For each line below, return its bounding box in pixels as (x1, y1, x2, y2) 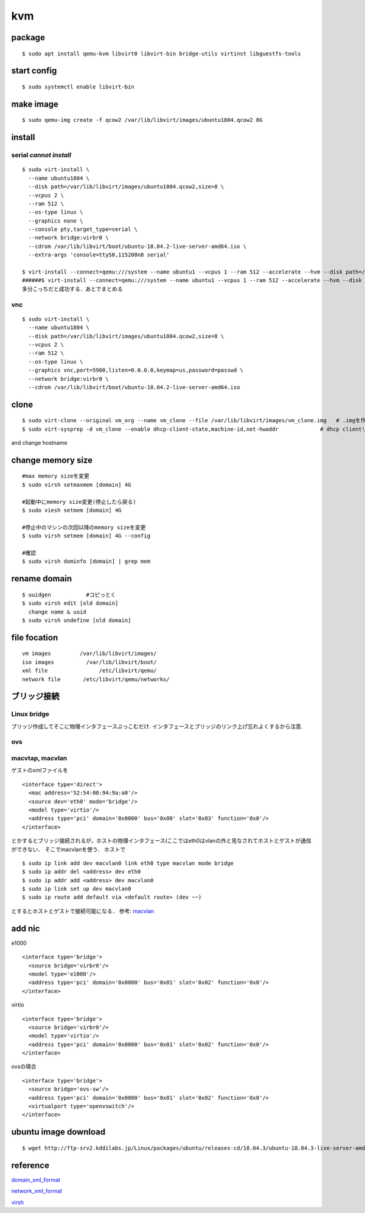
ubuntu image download (11, 1127, 106, 1137)
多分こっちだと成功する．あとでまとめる (22, 285, 123, 292)
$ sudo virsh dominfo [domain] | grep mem (22, 558, 151, 565)
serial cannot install (11, 151, 71, 160)
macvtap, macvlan (11, 754, 68, 763)
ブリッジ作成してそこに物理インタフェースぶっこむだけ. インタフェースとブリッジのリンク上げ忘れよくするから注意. (11, 723, 303, 730)
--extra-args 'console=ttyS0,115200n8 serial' (28, 252, 170, 258)
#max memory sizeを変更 (22, 473, 89, 479)
